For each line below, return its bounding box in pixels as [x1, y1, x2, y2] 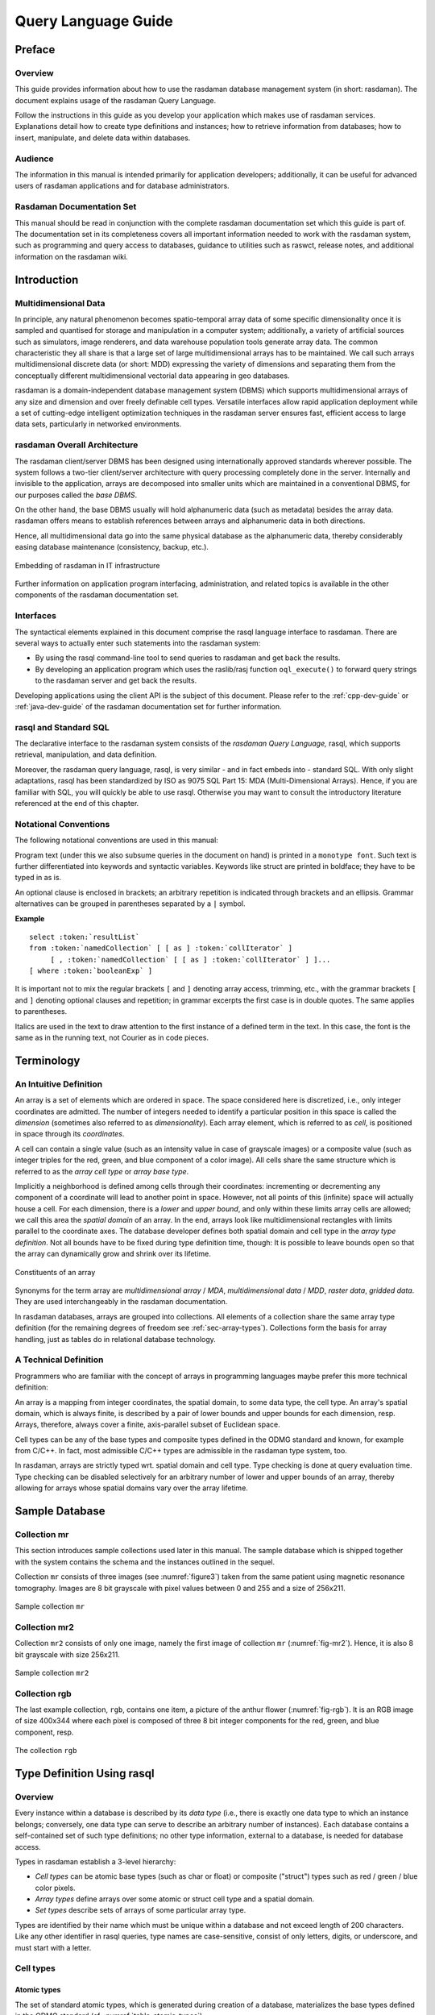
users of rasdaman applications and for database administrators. [14, 181, 230, 191]
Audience [14, 153, 54, 164]
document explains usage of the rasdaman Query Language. [14, 95, 217, 105]
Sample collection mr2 [14, 1668, 89, 1677]
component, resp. [14, 1727, 74, 1737]
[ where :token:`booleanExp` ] [29, 966, 153, 975]
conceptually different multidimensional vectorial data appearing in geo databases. [14, 371, 290, 380]
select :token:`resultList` [29, 932, 140, 941]
